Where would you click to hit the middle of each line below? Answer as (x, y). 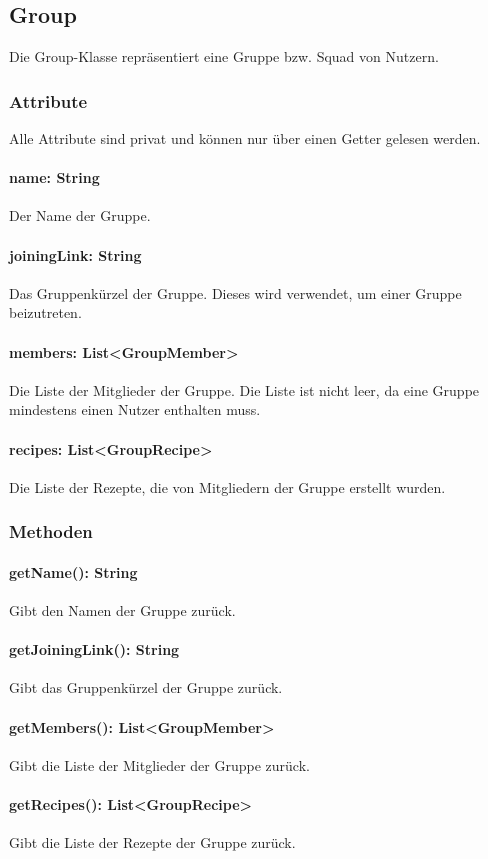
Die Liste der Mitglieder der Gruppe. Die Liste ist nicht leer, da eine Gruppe (244, 389)
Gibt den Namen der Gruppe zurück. (122, 610)
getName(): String (73, 571)
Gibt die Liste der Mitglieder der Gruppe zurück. (159, 764)
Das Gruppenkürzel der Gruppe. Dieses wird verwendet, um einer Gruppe (235, 292)
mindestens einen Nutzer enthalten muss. (135, 409)
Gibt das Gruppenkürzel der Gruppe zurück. (146, 687)
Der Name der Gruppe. (80, 215)
